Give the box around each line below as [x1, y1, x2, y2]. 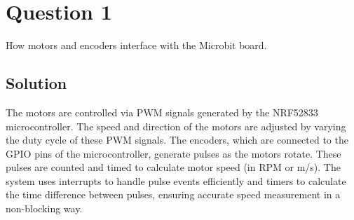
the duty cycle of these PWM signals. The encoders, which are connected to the [6, 132, 348, 147]
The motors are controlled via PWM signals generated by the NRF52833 [6, 104, 318, 119]
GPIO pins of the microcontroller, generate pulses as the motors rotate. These [6, 146, 341, 160]
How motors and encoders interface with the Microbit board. [6, 38, 267, 53]
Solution [6, 72, 67, 94]
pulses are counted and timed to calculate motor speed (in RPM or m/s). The [6, 160, 341, 174]
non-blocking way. [6, 201, 83, 216]
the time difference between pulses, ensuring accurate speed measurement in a [6, 187, 341, 202]
